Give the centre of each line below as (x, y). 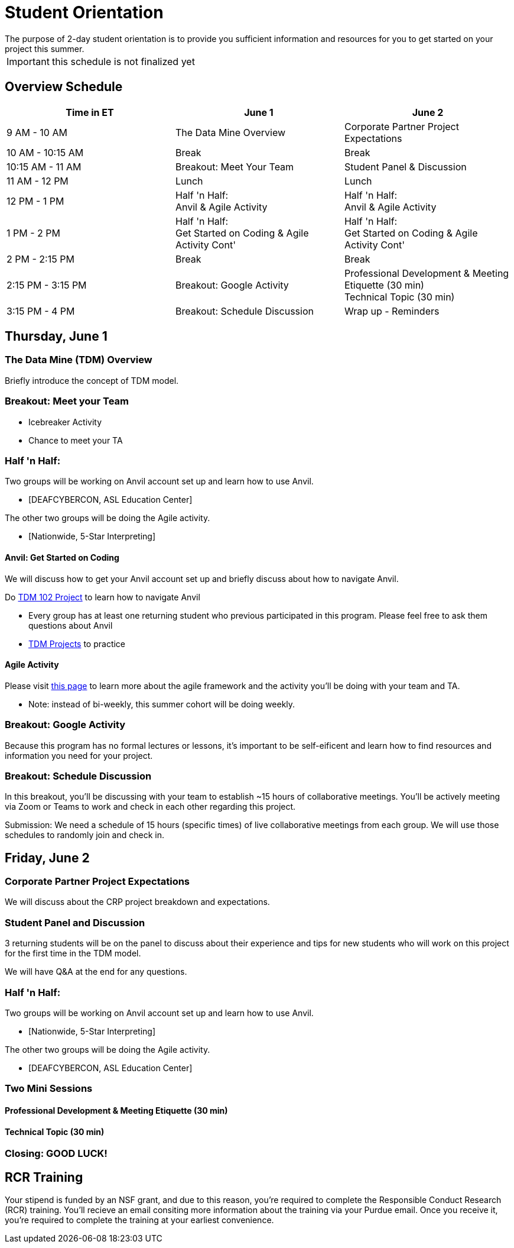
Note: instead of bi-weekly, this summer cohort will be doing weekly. (162, 704)
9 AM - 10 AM (37, 132)
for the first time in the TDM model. (73, 953)
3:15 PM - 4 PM (41, 311)
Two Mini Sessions (49, 1089)
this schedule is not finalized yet (123, 61)
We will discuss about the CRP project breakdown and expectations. (137, 902)
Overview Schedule (64, 87)
